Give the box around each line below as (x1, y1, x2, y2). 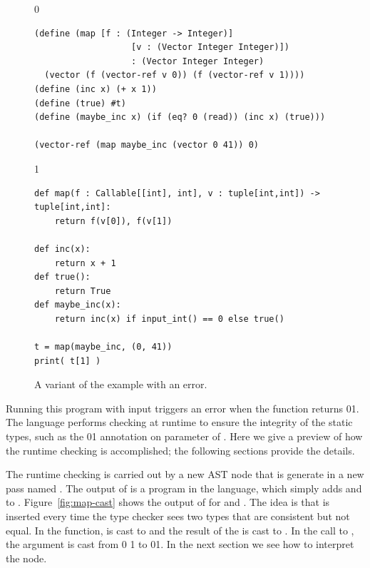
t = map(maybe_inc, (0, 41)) (34, 342, 173, 353)
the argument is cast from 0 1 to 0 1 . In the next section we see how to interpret (6, 537, 354, 552)
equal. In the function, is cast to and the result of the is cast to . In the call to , (6, 522, 354, 537)
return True (54, 285, 111, 296)
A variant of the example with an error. (34, 377, 207, 392)
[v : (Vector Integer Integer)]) (131, 42, 289, 53)
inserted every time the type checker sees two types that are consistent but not (6, 509, 350, 523)
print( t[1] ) (34, 355, 101, 366)
